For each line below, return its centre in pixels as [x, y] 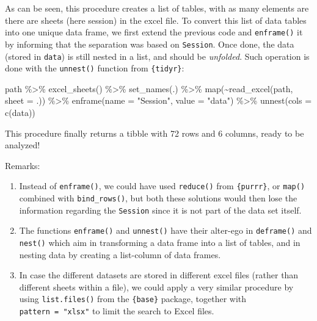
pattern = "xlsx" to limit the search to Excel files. [117, 311]
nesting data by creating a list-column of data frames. [120, 254]
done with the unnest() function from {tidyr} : [95, 68]
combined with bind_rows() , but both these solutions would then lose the [158, 198]
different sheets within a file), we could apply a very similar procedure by [156, 287]
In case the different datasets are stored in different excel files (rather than [159, 275]
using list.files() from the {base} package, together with [133, 299]
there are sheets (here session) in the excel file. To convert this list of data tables [156, 20]
